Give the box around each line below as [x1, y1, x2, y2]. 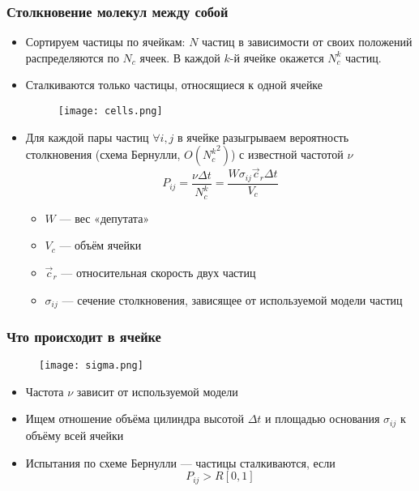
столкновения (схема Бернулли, [25, 146, 181, 163]
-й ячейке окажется [229, 49, 324, 66]
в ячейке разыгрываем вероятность [177, 128, 349, 145]
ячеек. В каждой [139, 49, 220, 66]
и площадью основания [265, 410, 380, 427]
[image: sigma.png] [39, 360, 143, 372]
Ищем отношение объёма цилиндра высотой [25, 410, 244, 427]
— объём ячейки [59, 237, 142, 254]
